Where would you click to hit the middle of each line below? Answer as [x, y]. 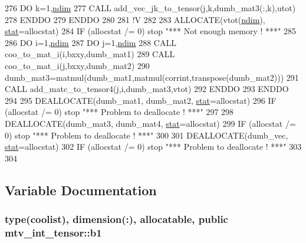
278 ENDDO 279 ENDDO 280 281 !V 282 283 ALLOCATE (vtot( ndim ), [135, 19]
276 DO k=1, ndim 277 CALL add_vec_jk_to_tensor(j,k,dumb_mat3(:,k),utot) [150, 8]
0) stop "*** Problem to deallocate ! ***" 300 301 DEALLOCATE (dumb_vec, [147, 135]
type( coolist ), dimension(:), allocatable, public [116, 219]
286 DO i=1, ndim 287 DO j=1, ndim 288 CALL [91, 42]
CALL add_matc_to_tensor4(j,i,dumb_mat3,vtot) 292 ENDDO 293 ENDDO [147, 89]
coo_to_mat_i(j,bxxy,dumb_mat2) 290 [77, 65]
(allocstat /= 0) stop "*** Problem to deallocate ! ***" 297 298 [119, 112]
